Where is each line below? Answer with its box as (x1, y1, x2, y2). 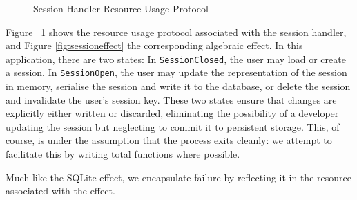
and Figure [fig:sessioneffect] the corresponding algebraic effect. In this (6, 38, 303, 53)
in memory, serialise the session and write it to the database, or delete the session (6, 79, 351, 93)
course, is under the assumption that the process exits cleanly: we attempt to (6, 133, 332, 147)
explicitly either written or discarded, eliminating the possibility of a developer (6, 106, 339, 120)
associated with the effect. (6, 183, 115, 198)
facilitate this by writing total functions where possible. (6, 147, 240, 161)
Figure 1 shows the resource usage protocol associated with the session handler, (6, 24, 347, 39)
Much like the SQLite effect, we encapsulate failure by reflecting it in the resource (6, 170, 351, 184)
